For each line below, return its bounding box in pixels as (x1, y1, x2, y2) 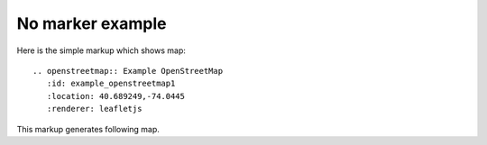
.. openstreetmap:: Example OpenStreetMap (32, 66, 224, 76)
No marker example (16, 14, 167, 33)
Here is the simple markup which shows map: (16, 45, 187, 56)
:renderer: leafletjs (46, 104, 142, 114)
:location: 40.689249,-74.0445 (46, 91, 185, 101)
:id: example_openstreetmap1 (46, 78, 176, 89)
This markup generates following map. (16, 123, 160, 134)
